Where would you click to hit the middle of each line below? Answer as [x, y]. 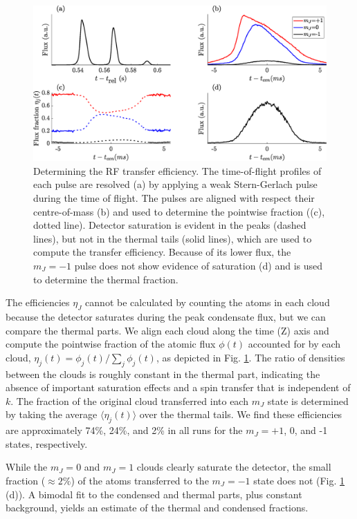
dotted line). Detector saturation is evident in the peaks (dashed [170, 225]
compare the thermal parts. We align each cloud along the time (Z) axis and [167, 330]
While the [27, 467]
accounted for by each [294, 344]
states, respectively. [47, 443]
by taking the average [52, 414]
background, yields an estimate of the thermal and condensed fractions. [157, 508]
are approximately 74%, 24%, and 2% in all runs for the [124, 430]
